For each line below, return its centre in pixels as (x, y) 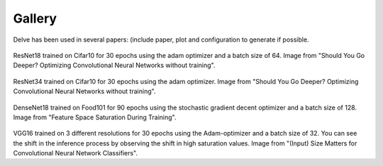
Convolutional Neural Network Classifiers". (76, 153)
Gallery (35, 18)
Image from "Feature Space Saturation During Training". (95, 117)
